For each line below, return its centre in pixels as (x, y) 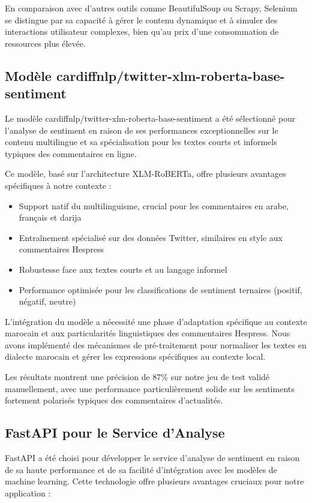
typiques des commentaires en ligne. (71, 153)
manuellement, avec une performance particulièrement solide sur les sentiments (150, 388)
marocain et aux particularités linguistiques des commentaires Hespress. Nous (148, 333)
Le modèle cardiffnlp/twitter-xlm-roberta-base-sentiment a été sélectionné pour (150, 118)
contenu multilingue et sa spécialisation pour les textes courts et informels (141, 142)
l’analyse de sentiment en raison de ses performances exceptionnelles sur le (142, 130)
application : (28, 493)
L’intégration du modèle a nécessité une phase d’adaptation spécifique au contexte (156, 321)
